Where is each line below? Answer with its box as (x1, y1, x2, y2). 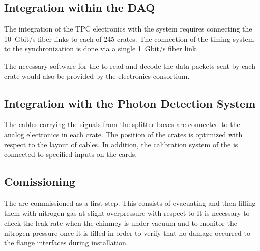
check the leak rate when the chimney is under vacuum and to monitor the (4, 217, 237, 228)
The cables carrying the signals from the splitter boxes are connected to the (4, 119, 240, 130)
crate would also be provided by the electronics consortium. (4, 70, 190, 81)
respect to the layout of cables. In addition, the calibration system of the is (4, 139, 238, 149)
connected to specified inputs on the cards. (4, 149, 137, 160)
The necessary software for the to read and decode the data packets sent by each (4, 60, 255, 71)
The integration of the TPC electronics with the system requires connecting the (4, 23, 252, 34)
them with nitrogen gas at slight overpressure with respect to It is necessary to (4, 207, 250, 218)
